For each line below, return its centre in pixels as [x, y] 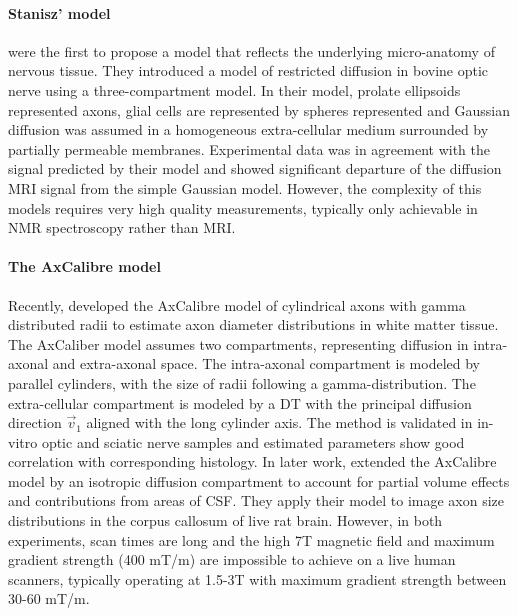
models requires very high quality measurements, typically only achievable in [243, 207]
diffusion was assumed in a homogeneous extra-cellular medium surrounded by [248, 129]
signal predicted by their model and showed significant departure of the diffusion [255, 168]
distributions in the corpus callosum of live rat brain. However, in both [225, 520]
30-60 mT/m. [49, 598]
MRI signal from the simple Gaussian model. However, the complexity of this [245, 187]
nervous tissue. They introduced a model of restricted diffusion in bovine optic [248, 70]
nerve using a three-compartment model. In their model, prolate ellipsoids [234, 89]
